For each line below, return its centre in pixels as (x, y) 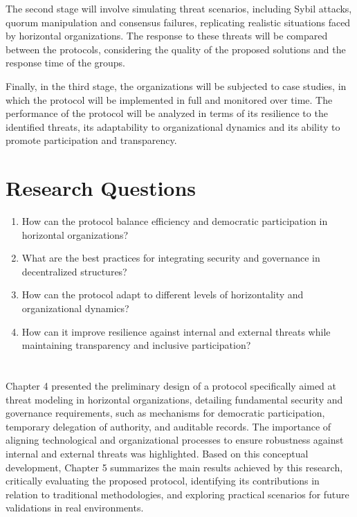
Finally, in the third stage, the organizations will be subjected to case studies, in (176, 85)
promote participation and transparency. (91, 140)
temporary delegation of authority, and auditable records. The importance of (168, 426)
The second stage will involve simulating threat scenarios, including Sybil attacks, (179, 8)
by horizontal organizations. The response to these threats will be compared (167, 36)
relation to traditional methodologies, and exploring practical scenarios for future (177, 494)
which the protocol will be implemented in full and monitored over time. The (169, 99)
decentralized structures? (74, 271)
